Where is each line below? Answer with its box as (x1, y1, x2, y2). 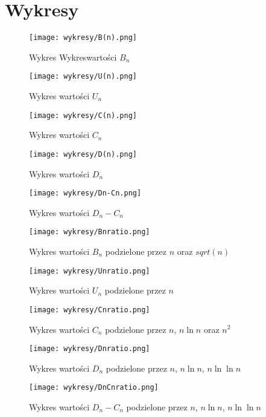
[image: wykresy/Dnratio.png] (29, 344, 150, 353)
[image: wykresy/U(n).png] (29, 72, 137, 81)
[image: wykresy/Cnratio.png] (29, 305, 150, 314)
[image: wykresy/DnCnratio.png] (29, 383, 159, 392)
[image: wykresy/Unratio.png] (29, 266, 150, 275)
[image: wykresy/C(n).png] (29, 111, 137, 120)
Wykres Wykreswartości (29, 50, 117, 63)
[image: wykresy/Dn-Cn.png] (29, 189, 142, 198)
